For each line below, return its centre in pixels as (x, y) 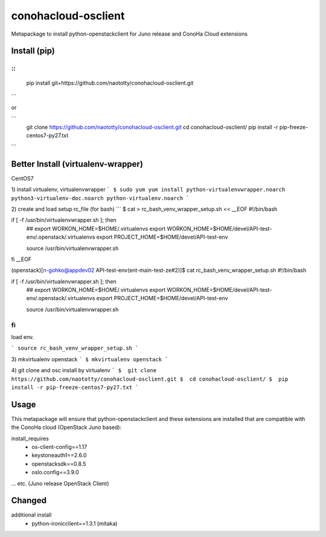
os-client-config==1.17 (59, 447)
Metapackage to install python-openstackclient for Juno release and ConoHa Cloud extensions (129, 34)
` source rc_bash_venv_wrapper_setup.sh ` (75, 348)
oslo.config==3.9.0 (56, 472)
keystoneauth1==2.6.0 (59, 455)
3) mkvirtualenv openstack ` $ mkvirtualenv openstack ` (90, 359)
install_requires (30, 439)
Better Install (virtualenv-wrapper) (77, 164)
